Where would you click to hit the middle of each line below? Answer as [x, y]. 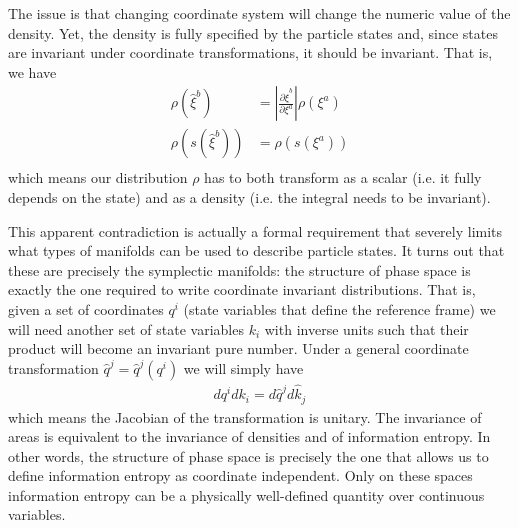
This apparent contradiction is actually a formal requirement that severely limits [255, 230]
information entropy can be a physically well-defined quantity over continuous [246, 494]
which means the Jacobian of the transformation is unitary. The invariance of [245, 416]
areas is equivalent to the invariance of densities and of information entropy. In [249, 436]
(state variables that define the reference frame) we [339, 309]
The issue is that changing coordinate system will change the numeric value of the [259, 13]
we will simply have [243, 367]
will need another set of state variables [126, 328]
